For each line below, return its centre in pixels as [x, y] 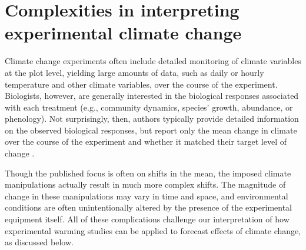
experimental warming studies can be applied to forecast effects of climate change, [153, 230]
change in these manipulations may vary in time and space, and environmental [147, 196]
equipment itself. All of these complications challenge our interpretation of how [147, 219]
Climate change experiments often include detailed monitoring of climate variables [153, 61]
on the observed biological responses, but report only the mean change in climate [151, 130]
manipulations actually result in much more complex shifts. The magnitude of [145, 184]
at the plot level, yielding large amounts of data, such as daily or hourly [134, 72]
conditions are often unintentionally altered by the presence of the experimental [148, 207]
